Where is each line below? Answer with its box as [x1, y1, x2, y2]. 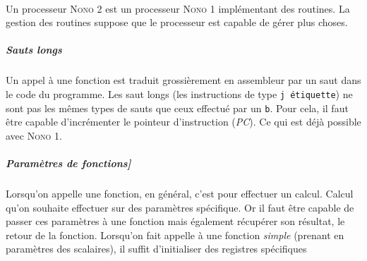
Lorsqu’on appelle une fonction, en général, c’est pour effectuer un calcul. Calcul [6, 186, 354, 200]
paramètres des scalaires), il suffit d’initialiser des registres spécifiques [6, 241, 307, 256]
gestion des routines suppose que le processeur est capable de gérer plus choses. [6, 15, 348, 30]
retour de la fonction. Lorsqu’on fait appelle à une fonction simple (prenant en [6, 227, 344, 242]
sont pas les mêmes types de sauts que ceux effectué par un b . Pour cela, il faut [6, 100, 349, 115]
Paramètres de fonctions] [6, 156, 131, 171]
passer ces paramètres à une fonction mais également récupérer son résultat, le [6, 214, 345, 229]
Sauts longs [6, 42, 62, 57]
